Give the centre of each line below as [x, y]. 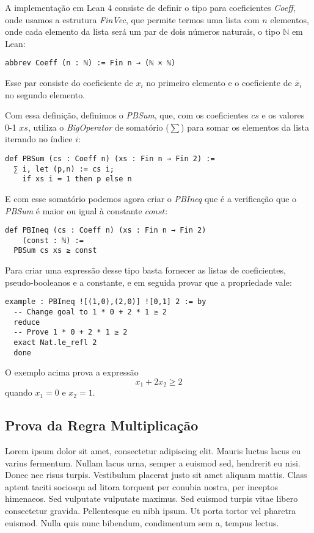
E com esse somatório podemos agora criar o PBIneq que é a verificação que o [151, 198]
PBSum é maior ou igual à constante [74, 210]
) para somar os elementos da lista [245, 127]
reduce [27, 322]
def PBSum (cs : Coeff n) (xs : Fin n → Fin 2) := [110, 159]
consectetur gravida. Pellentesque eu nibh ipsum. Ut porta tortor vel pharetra [151, 511]
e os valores [283, 115]
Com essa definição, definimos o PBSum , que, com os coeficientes [127, 115]
